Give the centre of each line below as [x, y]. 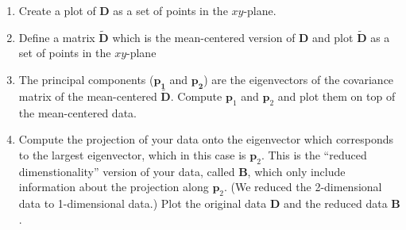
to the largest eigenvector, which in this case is [132, 155]
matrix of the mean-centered [88, 96]
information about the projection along [114, 187]
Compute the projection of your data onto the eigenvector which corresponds [206, 139]
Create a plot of [57, 10]
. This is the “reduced [314, 155]
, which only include [296, 171]
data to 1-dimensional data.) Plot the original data [143, 203]
